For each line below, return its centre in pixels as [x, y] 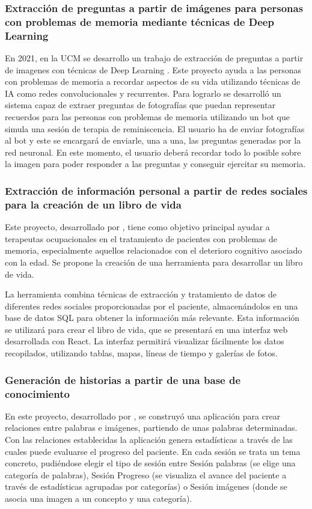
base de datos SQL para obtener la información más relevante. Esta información [152, 318]
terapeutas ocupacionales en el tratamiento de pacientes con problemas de [141, 238]
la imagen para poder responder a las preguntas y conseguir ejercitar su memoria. [155, 164]
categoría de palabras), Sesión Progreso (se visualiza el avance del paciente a [146, 474]
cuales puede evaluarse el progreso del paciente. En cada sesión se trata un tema [153, 451]
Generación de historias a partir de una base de [123, 379]
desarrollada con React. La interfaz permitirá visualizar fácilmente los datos [145, 341]
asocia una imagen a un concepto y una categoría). [99, 498]
